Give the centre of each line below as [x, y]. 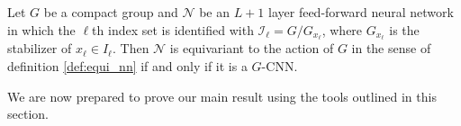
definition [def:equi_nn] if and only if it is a [127, 66]
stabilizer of [40, 48]
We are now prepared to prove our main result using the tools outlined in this [222, 96]
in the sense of [391, 48]
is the [404, 29]
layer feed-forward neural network [361, 12]
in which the [41, 29]
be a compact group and [111, 12]
